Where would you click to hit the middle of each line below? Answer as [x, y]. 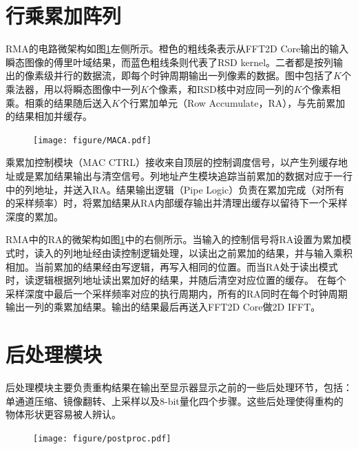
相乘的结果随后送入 [68, 102]
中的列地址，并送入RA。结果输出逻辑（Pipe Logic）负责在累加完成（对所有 [175, 189]
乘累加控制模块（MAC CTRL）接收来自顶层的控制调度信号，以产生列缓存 [172, 162]
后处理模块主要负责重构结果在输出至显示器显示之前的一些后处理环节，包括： [179, 387]
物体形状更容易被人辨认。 [63, 414]
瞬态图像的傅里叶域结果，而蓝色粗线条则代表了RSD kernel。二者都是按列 [170, 62]
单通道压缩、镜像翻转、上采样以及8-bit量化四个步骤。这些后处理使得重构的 [175, 400]
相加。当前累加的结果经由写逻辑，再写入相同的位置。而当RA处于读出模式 [172, 266]
